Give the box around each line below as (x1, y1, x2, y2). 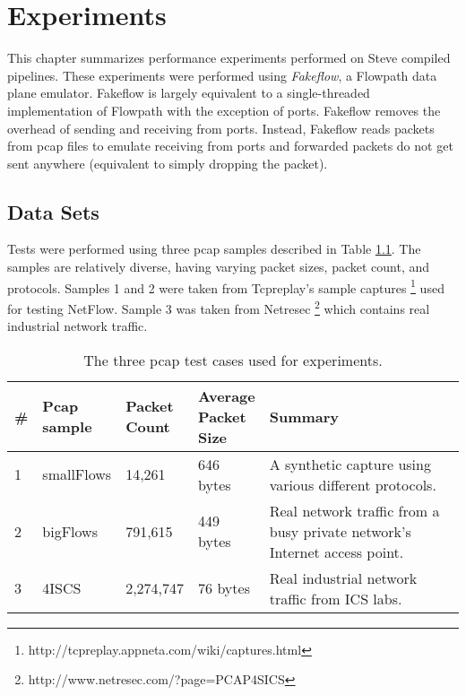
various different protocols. (269, 473, 436, 495)
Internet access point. (269, 541, 404, 562)
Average (198, 385, 255, 406)
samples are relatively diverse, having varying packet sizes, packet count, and (7, 257, 430, 276)
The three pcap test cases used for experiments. (83, 349, 383, 370)
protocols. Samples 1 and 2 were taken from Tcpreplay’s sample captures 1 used (7, 275, 444, 297)
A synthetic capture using (269, 453, 431, 474)
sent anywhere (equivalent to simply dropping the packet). (7, 153, 328, 172)
